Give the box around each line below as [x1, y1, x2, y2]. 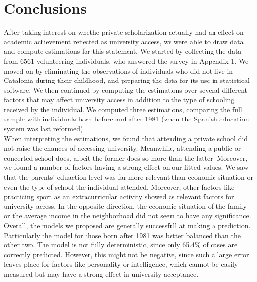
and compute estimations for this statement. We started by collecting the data [4, 46, 242, 56]
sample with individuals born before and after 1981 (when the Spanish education [4, 114, 249, 124]
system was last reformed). [4, 123, 85, 134]
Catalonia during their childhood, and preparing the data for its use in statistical [4, 75, 250, 85]
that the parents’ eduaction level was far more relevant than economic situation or [4, 172, 254, 182]
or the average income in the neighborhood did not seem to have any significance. [4, 210, 251, 221]
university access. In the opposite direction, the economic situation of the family [4, 201, 247, 211]
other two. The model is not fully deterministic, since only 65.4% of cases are [4, 240, 238, 250]
